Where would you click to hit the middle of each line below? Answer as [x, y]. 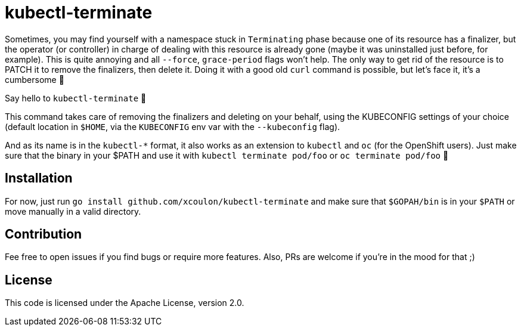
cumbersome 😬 [35, 79]
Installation [39, 178]
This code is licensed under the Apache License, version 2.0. [125, 303]
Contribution [44, 234]
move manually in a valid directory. [73, 211]
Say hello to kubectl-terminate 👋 [76, 98]
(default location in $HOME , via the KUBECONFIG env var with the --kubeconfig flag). [173, 126]
